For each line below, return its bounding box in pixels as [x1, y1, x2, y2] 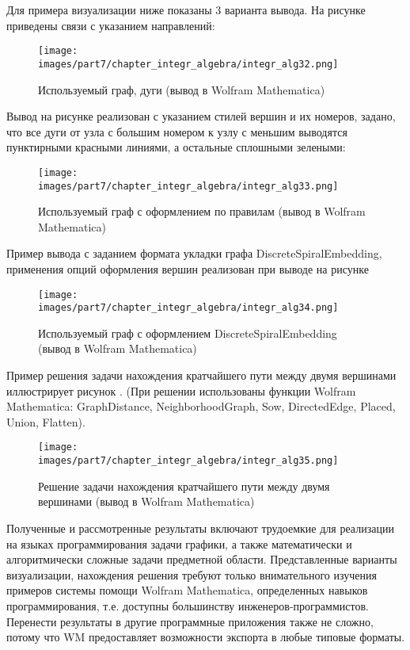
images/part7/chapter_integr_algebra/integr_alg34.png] [38, 302, 339, 314]
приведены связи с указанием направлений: [6, 17, 215, 33]
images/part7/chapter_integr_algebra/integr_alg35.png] [38, 455, 339, 467]
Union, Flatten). [6, 413, 85, 430]
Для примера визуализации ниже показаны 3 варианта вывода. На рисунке [6, 2, 366, 17]
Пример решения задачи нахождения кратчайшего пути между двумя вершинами [6, 367, 397, 384]
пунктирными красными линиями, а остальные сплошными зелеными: [6, 139, 346, 155]
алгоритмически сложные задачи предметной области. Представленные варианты [6, 551, 397, 568]
